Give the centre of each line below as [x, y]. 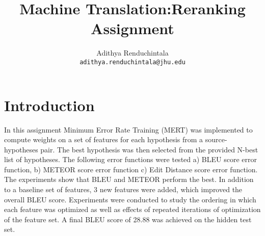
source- [216, 139]
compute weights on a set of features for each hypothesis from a [104, 139]
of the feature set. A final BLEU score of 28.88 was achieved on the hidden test [128, 219]
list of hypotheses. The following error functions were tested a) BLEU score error [130, 159]
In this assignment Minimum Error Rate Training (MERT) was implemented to [128, 129]
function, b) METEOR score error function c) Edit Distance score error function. [131, 169]
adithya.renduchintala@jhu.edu [132, 62]
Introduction [49, 105]
